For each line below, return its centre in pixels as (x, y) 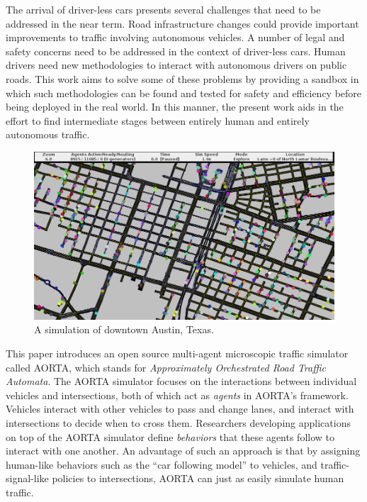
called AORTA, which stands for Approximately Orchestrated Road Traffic (166, 367)
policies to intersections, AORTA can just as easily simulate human (198, 478)
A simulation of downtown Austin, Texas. (124, 329)
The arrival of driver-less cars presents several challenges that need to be (163, 9)
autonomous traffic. (48, 134)
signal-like (27, 478)
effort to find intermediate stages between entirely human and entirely (158, 120)
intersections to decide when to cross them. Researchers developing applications (178, 423)
